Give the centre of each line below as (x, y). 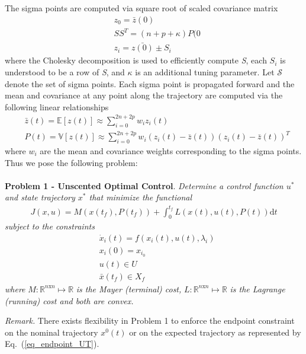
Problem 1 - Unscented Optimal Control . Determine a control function (144, 185)
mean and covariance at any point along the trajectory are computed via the (144, 95)
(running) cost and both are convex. (69, 300)
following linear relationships (57, 106)
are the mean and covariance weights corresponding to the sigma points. (171, 151)
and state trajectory (40, 197)
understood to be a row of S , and (65, 72)
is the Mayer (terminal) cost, (129, 288)
